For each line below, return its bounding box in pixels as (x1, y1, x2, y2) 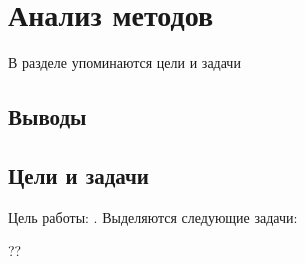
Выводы (8, 101, 87, 132)
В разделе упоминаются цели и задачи (8, 52, 241, 73)
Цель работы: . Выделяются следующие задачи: (8, 206, 298, 227)
